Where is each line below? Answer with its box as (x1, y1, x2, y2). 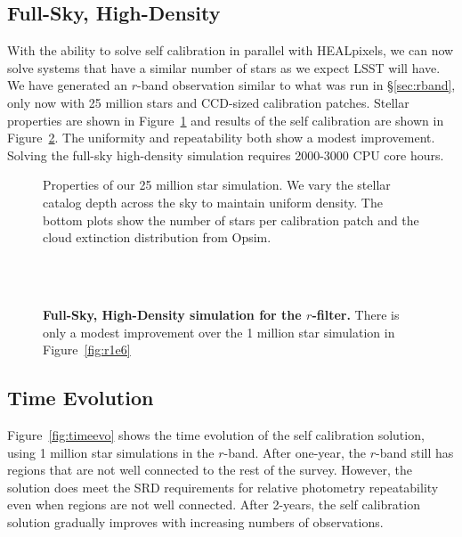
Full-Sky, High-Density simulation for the (43, 305, 302, 323)
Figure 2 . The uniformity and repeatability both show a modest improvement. (7, 128, 435, 147)
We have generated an (7, 76, 127, 94)
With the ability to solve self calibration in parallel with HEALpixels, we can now (7, 41, 454, 60)
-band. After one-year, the (223, 443, 367, 461)
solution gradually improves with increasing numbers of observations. (7, 512, 384, 531)
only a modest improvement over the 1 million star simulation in (43, 322, 395, 341)
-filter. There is (312, 305, 400, 323)
